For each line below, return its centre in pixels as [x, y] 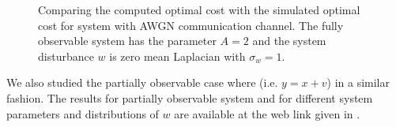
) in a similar [358, 82]
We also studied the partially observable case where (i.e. [142, 82]
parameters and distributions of [83, 113]
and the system [289, 41]
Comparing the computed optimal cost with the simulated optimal [199, 9]
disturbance [66, 56]
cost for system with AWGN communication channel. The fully [191, 25]
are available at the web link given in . [267, 113]
